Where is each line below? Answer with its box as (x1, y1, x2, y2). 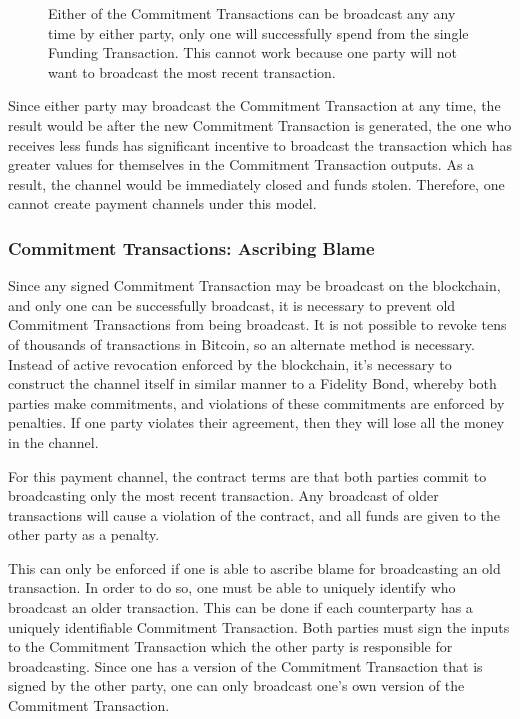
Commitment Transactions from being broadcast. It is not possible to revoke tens (8, 314, 507, 335)
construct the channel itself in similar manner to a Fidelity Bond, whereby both (8, 373, 497, 394)
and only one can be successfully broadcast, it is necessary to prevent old (8, 294, 456, 315)
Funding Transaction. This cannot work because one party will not (48, 42, 457, 63)
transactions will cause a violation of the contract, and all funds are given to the (8, 504, 500, 525)
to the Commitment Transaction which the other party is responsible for (8, 636, 453, 657)
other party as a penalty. (8, 524, 160, 545)
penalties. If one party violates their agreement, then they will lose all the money (8, 412, 505, 433)
